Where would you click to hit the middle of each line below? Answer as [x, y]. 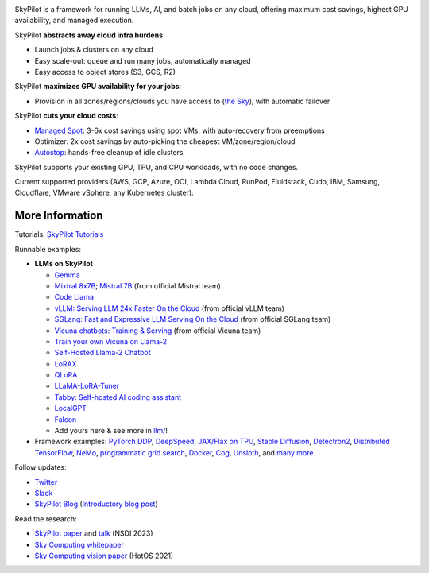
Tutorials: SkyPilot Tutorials [59, 234]
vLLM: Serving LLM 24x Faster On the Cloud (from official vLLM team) [170, 308]
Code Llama [74, 297]
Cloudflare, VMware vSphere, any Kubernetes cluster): [104, 193]
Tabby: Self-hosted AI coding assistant [118, 397]
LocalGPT [71, 408]
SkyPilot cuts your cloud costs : [66, 116]
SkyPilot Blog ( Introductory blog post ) [96, 504]
